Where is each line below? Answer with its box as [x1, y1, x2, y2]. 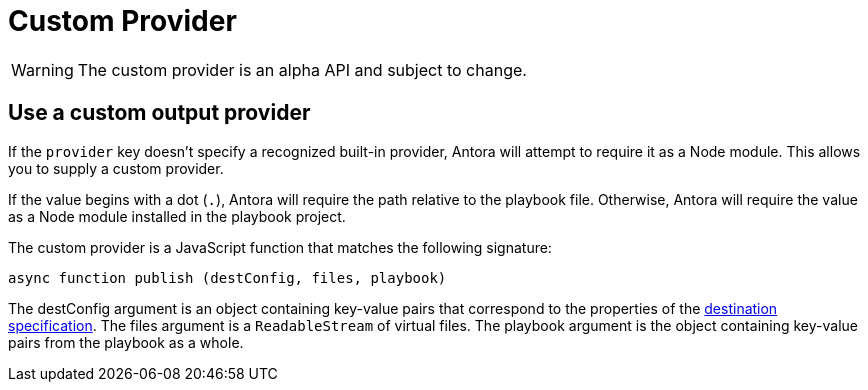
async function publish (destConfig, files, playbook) [8, 269, 447, 286]
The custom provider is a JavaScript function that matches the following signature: [8, 238, 552, 256]
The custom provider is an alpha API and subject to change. [77, 59, 527, 80]
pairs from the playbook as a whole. [8, 333, 244, 351]
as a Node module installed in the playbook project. [8, 207, 346, 225]
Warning [11, 59, 74, 80]
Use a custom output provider [8, 100, 311, 126]
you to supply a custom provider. [8, 159, 224, 177]
